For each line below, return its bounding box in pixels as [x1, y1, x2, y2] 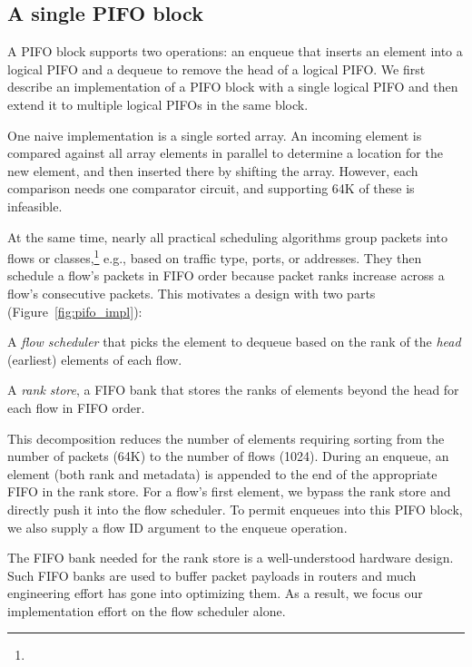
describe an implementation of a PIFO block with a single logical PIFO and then [7, 77, 458, 96]
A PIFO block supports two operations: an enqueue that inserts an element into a [7, 42, 463, 61]
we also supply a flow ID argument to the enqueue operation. [7, 517, 348, 536]
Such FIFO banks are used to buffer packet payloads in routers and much [7, 565, 417, 584]
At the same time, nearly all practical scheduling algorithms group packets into [7, 227, 448, 246]
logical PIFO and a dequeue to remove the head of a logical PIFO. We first [7, 59, 426, 78]
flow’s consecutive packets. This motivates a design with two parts [7, 283, 376, 302]
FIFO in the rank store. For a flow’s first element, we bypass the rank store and [7, 482, 451, 501]
